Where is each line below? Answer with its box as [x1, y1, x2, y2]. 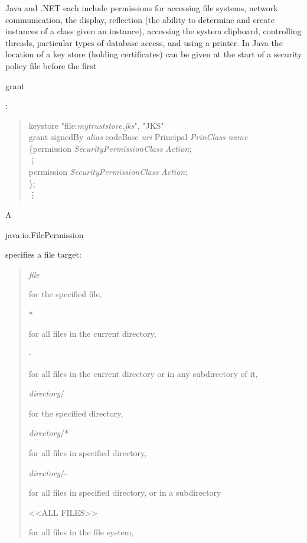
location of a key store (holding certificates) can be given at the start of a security [5, 48, 302, 60]
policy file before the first [5, 59, 97, 71]
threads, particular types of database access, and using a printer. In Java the [5, 36, 283, 48]
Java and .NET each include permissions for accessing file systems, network [5, 2, 278, 14]
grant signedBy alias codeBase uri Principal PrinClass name [28, 131, 248, 143]
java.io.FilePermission [5, 228, 84, 240]
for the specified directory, [28, 407, 123, 419]
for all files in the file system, [28, 526, 134, 538]
